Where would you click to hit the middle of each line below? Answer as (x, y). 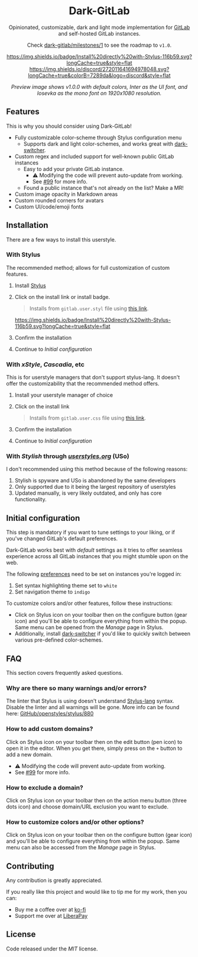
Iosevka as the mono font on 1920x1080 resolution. (99, 93)
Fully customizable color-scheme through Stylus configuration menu (98, 137)
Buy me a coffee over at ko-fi (50, 910)
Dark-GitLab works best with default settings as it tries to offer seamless (94, 550)
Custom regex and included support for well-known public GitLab (94, 156)
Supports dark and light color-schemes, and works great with (98, 144)
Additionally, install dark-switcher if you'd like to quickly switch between (103, 634)
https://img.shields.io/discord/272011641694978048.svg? (99, 69)
